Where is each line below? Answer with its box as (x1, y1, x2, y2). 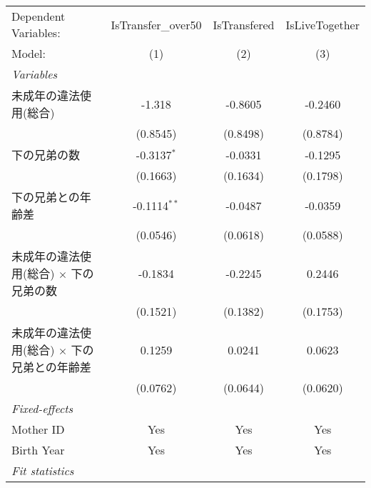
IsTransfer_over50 (111, 16, 202, 33)
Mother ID (11, 421, 65, 437)
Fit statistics (11, 462, 74, 479)
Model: (11, 45, 46, 61)
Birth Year (11, 442, 65, 458)
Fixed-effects (11, 400, 73, 417)
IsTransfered (213, 16, 275, 33)
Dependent (11, 8, 66, 24)
